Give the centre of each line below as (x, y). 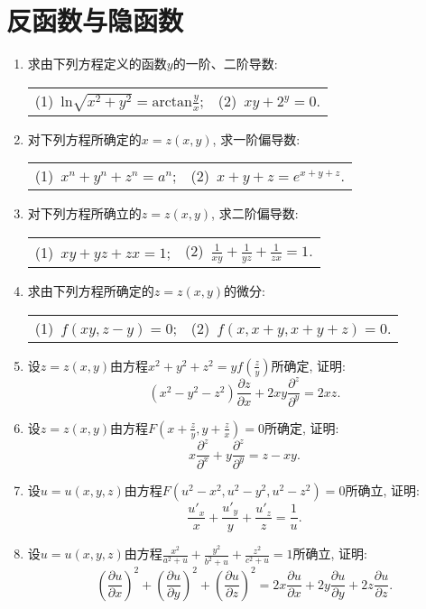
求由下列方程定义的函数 (97, 64)
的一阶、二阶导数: (225, 64)
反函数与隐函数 (95, 20)
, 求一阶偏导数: (256, 138)
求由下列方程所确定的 (91, 291)
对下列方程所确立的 (84, 213)
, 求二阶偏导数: (255, 213)
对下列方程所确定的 (84, 138)
